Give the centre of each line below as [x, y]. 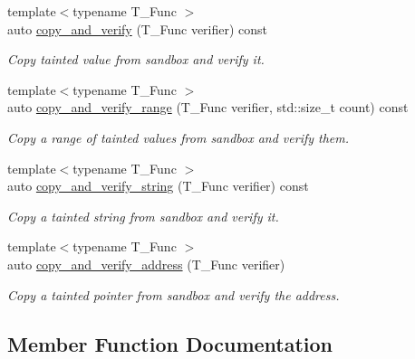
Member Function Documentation [170, 343]
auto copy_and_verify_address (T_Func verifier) [146, 264]
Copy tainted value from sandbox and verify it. [136, 59]
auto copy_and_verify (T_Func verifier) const [138, 28]
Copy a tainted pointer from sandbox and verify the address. [174, 294]
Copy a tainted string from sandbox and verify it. [143, 216]
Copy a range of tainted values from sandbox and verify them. [179, 137]
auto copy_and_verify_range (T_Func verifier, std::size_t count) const [208, 107]
